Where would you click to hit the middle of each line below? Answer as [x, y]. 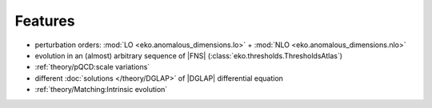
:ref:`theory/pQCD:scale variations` [92, 67]
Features [45, 21]
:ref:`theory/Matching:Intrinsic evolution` [101, 90]
